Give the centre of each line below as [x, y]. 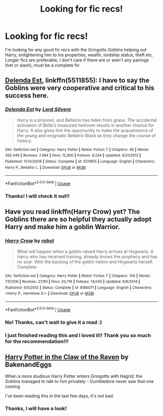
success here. [27, 96]
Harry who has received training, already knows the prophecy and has [87, 256]
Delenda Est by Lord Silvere [38, 109]
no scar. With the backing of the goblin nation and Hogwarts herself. [85, 262]
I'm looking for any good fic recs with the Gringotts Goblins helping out [76, 50]
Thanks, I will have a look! [36, 409]
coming [13, 386]
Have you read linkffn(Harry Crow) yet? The [73, 212]
